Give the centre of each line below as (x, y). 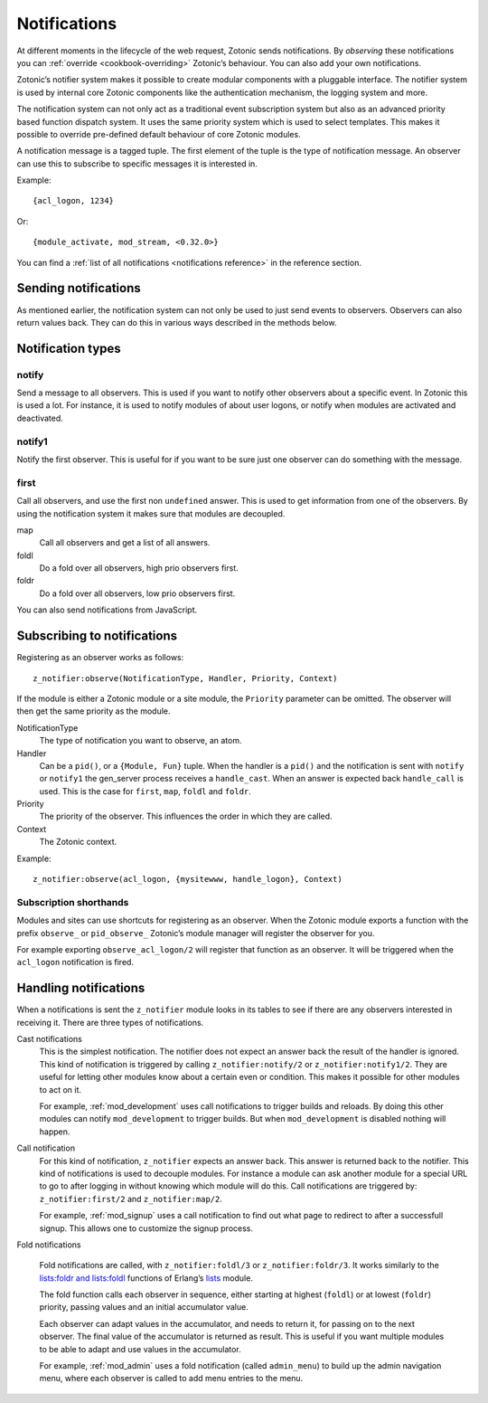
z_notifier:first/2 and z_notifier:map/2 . (131, 1199)
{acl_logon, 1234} (74, 201)
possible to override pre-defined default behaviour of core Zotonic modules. (159, 134)
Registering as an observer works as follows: (100, 658)
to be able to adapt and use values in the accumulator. (140, 1349)
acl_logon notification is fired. (75, 962)
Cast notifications (50, 1039)
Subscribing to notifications (97, 636)
